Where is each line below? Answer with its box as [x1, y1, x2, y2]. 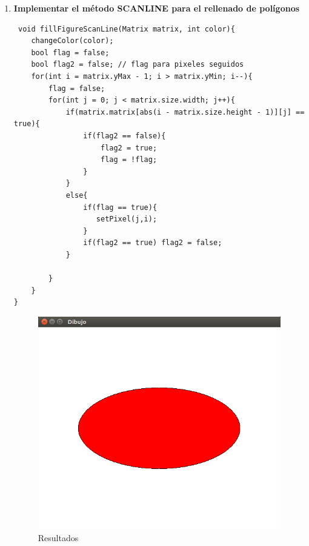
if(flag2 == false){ [83, 131, 166, 140]
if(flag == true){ [83, 203, 158, 212]
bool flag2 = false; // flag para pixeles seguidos [31, 60, 244, 69]
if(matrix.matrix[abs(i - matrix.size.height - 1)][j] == [65, 107, 305, 116]
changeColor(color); [31, 36, 114, 45]
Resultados [38, 531, 79, 544]
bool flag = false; [31, 48, 110, 57]
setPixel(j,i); [96, 215, 158, 224]
